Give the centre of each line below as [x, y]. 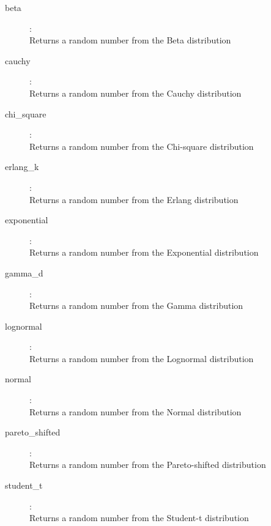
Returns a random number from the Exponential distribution [144, 252]
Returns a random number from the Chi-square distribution [142, 146]
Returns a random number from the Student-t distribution [139, 518]
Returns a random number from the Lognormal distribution [142, 358]
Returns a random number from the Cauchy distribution [135, 93]
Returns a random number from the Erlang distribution [134, 199]
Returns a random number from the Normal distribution [135, 411]
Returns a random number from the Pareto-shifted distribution [148, 465]
